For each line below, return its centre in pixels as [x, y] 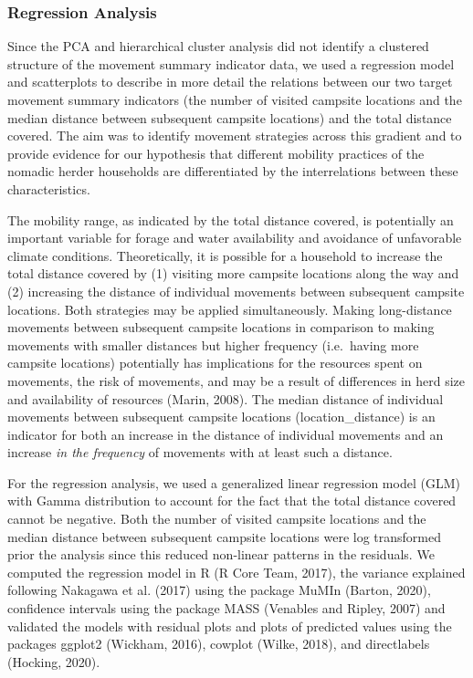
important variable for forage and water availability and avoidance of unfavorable [235, 238]
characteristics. [49, 188]
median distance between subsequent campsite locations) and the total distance [230, 117]
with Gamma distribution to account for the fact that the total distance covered [232, 501]
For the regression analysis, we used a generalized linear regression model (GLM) [234, 482]
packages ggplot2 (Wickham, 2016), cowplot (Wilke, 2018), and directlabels [219, 644]
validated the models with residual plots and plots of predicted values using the [230, 626]
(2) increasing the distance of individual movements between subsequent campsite [236, 291]
